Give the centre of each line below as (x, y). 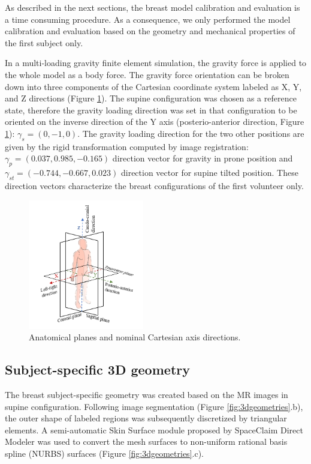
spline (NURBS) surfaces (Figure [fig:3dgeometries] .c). (104, 453)
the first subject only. (44, 42)
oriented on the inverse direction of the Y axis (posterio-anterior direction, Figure (155, 122)
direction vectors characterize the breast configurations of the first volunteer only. (154, 185)
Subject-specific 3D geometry (97, 369)
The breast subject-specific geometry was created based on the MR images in (147, 394)
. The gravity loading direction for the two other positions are (191, 133)
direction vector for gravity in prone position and (203, 158)
